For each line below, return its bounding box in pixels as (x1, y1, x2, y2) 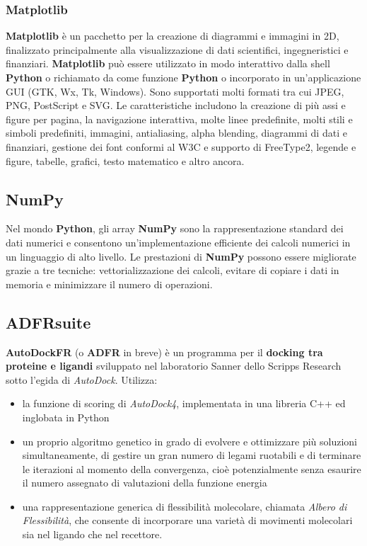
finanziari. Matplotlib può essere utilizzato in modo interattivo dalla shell (6, 56, 330, 71)
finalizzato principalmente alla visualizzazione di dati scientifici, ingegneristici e (6, 42, 349, 57)
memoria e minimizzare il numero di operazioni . (6, 276, 213, 291)
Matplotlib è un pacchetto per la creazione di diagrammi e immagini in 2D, (6, 28, 339, 43)
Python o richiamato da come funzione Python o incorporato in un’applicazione (6, 70, 361, 84)
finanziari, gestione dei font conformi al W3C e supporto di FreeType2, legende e (6, 139, 356, 154)
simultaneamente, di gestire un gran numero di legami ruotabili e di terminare (22, 448, 361, 462)
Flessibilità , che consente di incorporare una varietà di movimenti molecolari (22, 513, 353, 528)
